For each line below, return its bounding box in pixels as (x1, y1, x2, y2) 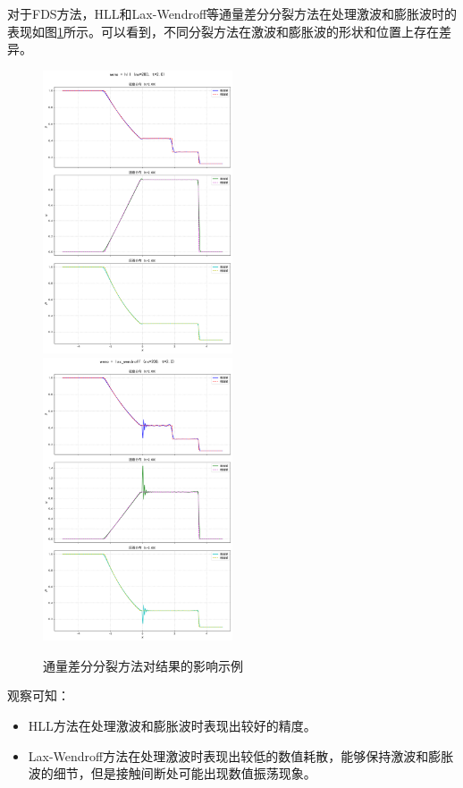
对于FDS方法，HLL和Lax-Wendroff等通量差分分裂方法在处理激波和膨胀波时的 (7, 4, 458, 22)
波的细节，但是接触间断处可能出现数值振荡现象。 (28, 764, 316, 783)
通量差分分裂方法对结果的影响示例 (43, 656, 243, 674)
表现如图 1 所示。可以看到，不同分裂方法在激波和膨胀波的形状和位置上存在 (7, 21, 439, 40)
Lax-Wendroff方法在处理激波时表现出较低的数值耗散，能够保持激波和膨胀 (28, 746, 454, 765)
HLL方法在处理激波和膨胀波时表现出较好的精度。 (28, 716, 316, 735)
